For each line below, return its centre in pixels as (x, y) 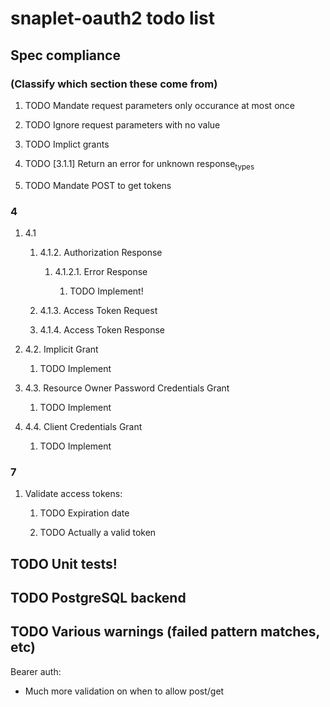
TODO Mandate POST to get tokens (98, 185)
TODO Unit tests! (64, 563)
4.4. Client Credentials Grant (83, 426)
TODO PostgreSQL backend (98, 598)
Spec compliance (65, 55)
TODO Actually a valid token (98, 533)
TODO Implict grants (67, 144)
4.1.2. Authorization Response (101, 252)
